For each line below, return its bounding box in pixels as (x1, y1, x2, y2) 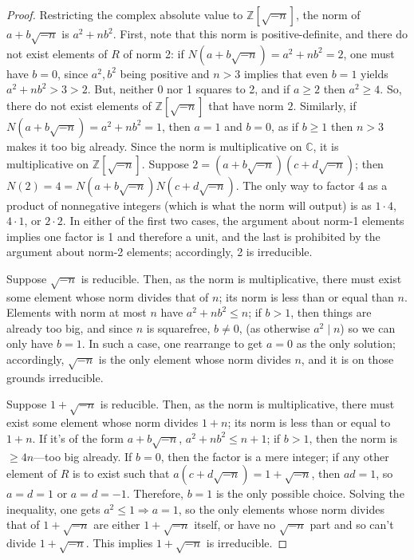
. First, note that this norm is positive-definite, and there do (112, 26, 408, 41)
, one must (343, 45, 395, 61)
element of (6, 465, 57, 482)
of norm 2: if (123, 45, 184, 61)
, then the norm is (309, 429, 398, 446)
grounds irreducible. (6, 369, 104, 385)
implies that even (243, 65, 329, 81)
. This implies (85, 534, 153, 551)
